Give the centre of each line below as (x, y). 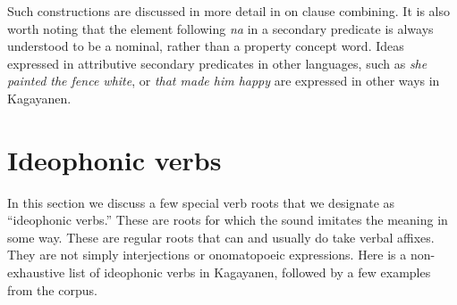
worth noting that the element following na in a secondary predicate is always (220, 28)
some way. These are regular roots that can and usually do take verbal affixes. (221, 237)
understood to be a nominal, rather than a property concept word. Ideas (206, 46)
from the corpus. (52, 289)
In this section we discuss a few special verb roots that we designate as (201, 202)
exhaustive (36, 272)
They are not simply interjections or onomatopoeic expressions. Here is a (207, 255)
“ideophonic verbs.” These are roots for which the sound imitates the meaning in (228, 220)
